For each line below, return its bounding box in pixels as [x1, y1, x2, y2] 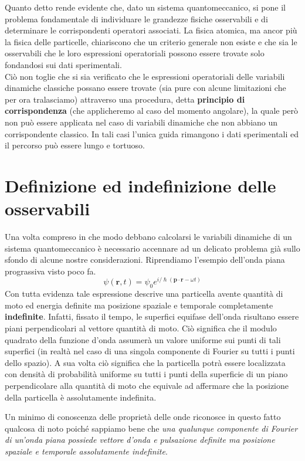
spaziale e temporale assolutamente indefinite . [5, 445, 168, 457]
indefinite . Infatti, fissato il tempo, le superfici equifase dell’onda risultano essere [5, 310, 299, 323]
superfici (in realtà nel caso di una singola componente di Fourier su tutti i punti [5, 345, 295, 357]
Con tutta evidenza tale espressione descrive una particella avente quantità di [5, 287, 283, 300]
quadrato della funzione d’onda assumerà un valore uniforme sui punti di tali [5, 333, 281, 345]
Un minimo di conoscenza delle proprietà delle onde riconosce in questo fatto [5, 411, 281, 423]
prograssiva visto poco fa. [5, 265, 96, 277]
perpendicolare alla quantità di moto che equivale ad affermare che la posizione [5, 379, 289, 392]
